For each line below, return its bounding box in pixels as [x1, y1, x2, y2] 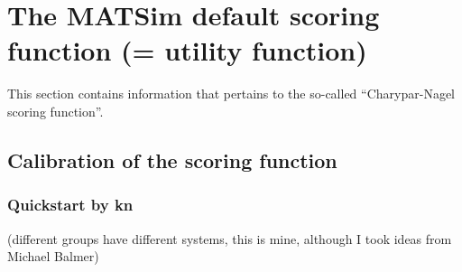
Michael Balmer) [7, 247, 99, 266]
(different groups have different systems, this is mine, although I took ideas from [7, 229, 452, 248]
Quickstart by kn [7, 193, 134, 216]
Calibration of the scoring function [7, 145, 337, 174]
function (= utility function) [7, 32, 367, 69]
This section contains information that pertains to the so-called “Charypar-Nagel [7, 84, 455, 103]
